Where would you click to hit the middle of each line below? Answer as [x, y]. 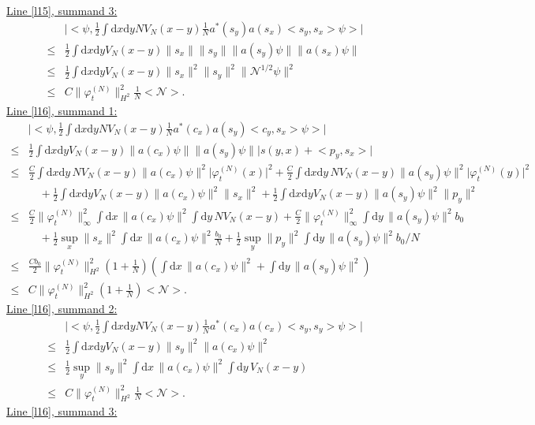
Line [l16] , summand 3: [62, 411]
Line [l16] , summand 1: [62, 110]
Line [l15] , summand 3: [62, 10]
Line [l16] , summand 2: [62, 309]
